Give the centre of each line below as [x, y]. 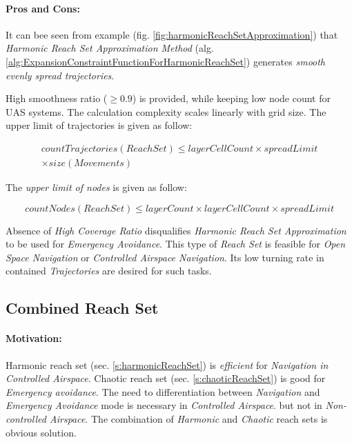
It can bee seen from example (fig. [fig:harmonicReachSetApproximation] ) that [172, 34]
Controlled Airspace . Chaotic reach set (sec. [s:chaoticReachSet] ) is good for [166, 378]
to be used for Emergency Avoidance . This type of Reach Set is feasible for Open [176, 244]
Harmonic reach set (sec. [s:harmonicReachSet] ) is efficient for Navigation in [167, 364]
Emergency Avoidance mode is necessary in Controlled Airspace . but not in [164, 405]
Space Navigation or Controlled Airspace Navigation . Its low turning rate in [165, 257]
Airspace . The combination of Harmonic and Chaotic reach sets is [188, 418]
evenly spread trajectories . [60, 75]
